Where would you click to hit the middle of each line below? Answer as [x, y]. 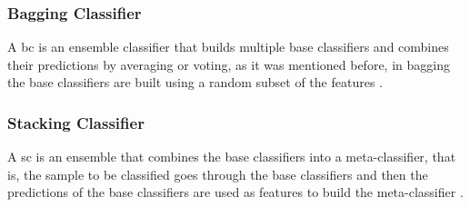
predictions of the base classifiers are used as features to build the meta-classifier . [235, 192]
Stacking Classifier [76, 122]
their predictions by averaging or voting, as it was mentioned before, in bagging [229, 64]
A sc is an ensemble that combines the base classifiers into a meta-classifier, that [232, 157]
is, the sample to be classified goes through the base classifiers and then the [218, 174]
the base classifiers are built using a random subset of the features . [195, 82]
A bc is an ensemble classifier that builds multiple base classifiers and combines [228, 47]
